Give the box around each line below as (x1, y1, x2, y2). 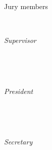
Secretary (4, 136, 33, 147)
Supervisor (4, 34, 36, 45)
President (4, 85, 33, 96)
